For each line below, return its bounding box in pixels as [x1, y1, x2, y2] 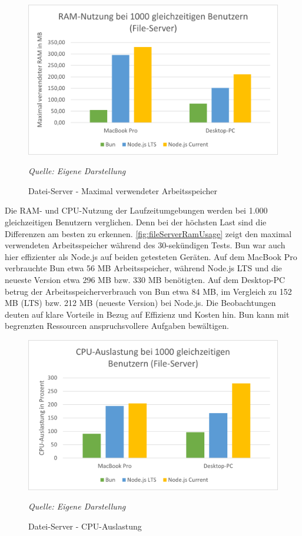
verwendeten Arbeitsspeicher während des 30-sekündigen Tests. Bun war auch [5, 239, 286, 251]
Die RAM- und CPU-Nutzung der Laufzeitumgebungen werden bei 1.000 [5, 204, 268, 217]
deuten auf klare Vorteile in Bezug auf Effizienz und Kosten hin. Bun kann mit [5, 308, 290, 320]
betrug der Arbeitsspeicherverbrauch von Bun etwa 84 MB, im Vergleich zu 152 [5, 285, 292, 297]
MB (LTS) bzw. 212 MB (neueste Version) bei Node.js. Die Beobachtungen [5, 297, 276, 309]
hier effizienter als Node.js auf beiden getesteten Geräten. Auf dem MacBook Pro [5, 250, 297, 262]
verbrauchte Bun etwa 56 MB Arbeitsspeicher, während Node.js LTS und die [5, 262, 282, 274]
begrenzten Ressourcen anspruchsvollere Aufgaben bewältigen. [5, 319, 229, 332]
